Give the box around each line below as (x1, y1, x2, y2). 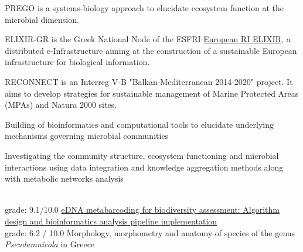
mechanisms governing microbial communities (5, 130, 169, 142)
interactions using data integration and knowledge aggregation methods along (5, 161, 284, 173)
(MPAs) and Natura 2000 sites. (5, 98, 117, 111)
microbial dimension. (5, 13, 79, 25)
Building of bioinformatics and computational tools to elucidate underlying (5, 118, 274, 130)
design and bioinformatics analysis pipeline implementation (5, 214, 217, 227)
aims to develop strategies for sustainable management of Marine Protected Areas (5, 87, 299, 99)
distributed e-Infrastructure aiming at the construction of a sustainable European (5, 44, 297, 56)
